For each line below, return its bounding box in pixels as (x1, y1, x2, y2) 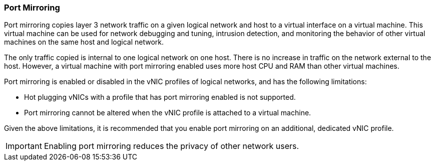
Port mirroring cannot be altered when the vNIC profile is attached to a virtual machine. (24, 108, 311, 117)
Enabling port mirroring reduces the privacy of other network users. (44, 141, 299, 151)
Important (6, 141, 42, 151)
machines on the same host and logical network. (4, 38, 164, 47)
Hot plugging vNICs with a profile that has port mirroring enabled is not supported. (24, 93, 296, 102)
